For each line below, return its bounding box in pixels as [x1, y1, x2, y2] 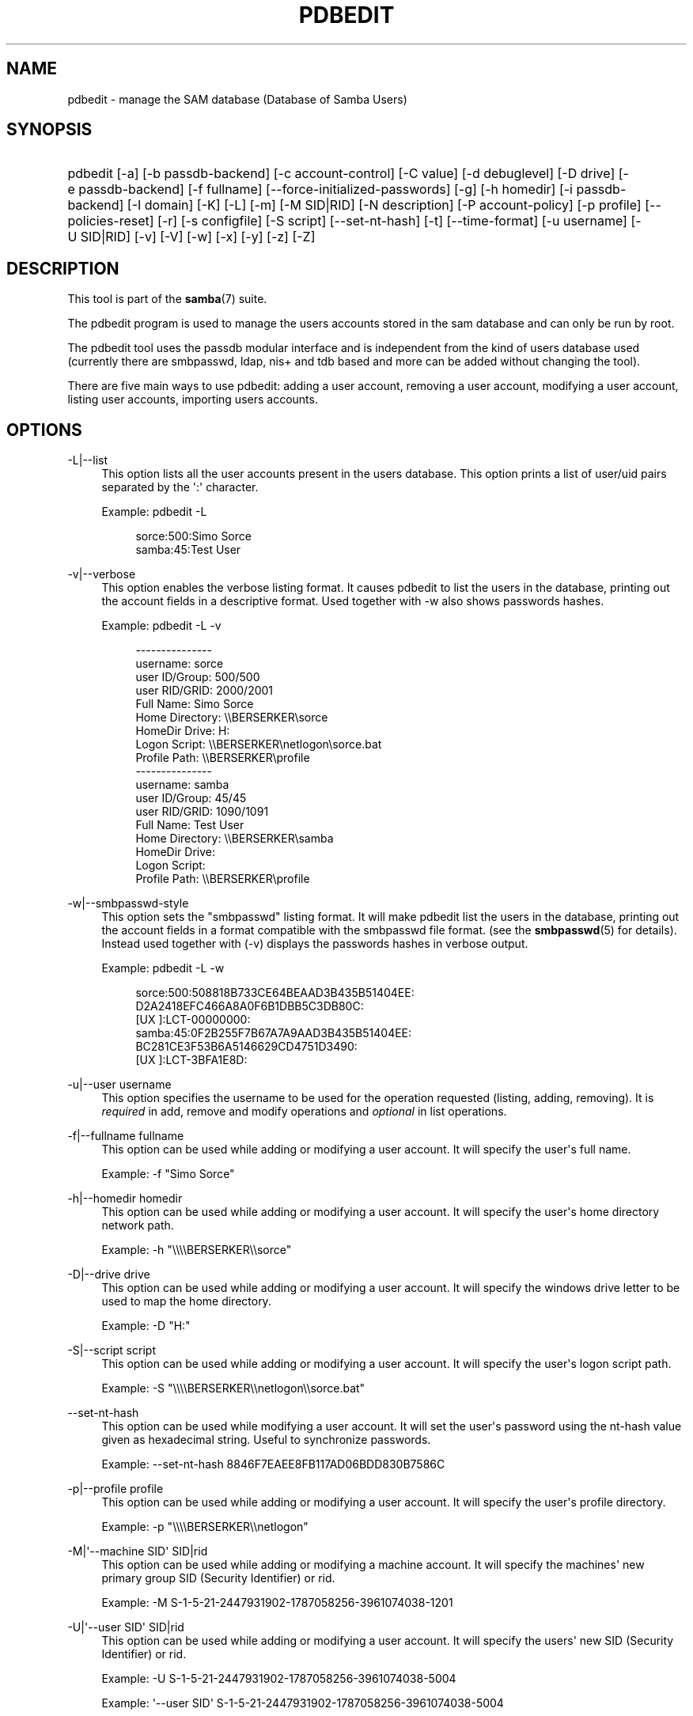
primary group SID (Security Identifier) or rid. [101, 1571, 335, 1585]
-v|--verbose [67, 567, 136, 581]
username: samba [135, 778, 229, 792]
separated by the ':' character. [101, 480, 259, 494]
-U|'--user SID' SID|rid [67, 1620, 184, 1635]
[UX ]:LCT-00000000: [135, 1013, 251, 1027]
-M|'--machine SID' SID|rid [67, 1544, 208, 1559]
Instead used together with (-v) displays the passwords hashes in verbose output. [101, 937, 528, 951]
